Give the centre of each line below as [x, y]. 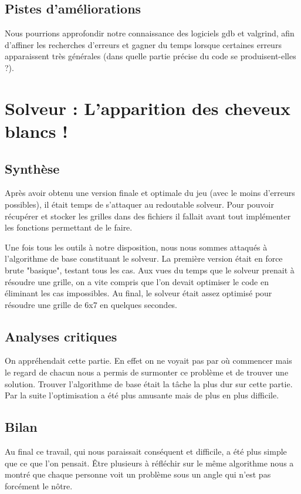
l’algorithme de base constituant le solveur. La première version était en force [144, 258]
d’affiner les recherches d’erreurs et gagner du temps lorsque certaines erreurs [143, 44]
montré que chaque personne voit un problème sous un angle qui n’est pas [138, 474]
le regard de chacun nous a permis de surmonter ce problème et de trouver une [147, 372]
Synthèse [32, 168]
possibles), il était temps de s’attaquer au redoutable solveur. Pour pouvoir [139, 204]
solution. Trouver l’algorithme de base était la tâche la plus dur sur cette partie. [149, 383]
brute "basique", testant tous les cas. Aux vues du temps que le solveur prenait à [150, 270]
